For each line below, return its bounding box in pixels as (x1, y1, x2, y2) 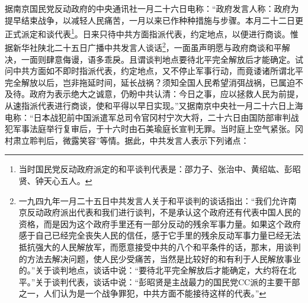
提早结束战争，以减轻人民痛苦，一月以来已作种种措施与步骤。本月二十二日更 (5, 14, 303, 26)
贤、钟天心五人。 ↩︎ (18, 175, 92, 187)
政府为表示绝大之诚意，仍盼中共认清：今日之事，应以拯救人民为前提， (29, 88, 303, 100)
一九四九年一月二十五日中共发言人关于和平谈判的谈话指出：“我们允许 (18, 194, 288, 207)
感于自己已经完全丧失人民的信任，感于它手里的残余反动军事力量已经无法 (18, 229, 301, 241)
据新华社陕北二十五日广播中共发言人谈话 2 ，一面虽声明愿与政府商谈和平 (5, 40, 282, 54)
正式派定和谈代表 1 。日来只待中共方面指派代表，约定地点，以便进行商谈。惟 (5, 26, 299, 40)
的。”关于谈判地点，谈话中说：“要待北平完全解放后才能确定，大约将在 (18, 264, 288, 276)
